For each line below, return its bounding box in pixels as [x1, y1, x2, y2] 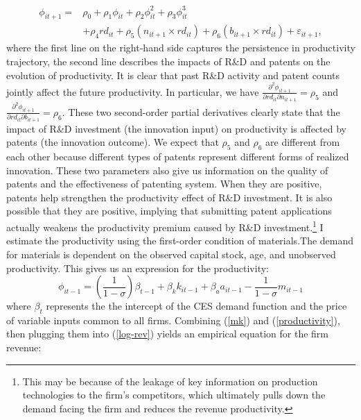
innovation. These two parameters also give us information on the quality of [6, 162, 328, 177]
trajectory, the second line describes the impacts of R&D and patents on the [6, 53, 331, 68]
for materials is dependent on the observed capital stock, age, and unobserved [6, 246, 336, 261]
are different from [265, 135, 340, 149]
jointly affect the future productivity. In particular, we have [6, 84, 259, 99]
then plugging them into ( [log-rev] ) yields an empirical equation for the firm [6, 326, 329, 341]
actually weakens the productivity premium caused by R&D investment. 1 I [6, 218, 324, 234]
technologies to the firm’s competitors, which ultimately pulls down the [22, 387, 326, 402]
